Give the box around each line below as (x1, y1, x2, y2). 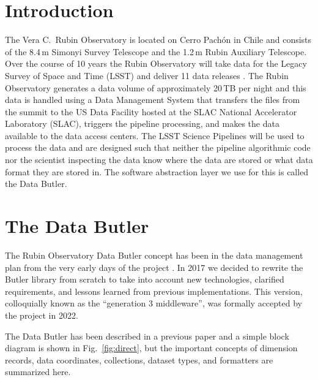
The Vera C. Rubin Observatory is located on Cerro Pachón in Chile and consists (5, 33, 312, 46)
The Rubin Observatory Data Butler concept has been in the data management (5, 248, 303, 261)
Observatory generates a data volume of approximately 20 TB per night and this (5, 81, 306, 94)
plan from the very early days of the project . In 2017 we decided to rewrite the (5, 260, 303, 273)
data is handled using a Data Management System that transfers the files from (5, 93, 300, 106)
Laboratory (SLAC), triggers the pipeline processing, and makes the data (5, 117, 279, 130)
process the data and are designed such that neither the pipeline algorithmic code (5, 141, 311, 154)
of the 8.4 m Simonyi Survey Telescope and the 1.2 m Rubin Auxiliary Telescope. (5, 45, 307, 58)
